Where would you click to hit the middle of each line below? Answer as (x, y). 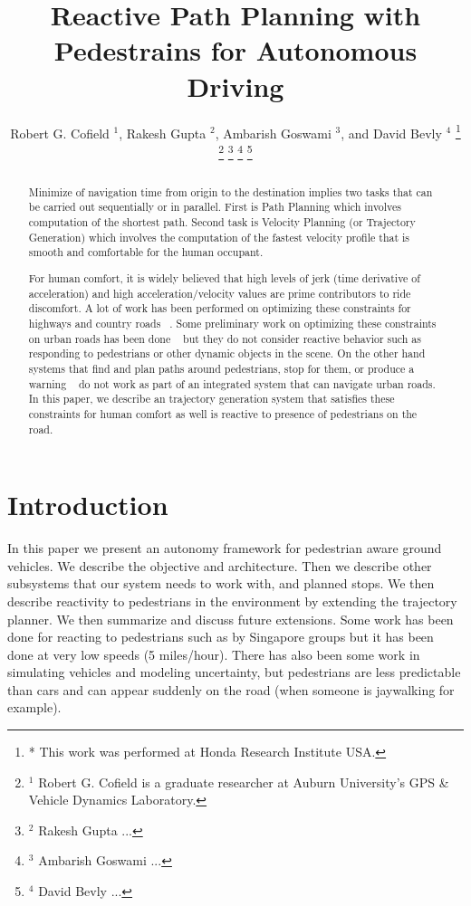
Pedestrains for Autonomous (235, 50)
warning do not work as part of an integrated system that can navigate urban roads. (232, 383)
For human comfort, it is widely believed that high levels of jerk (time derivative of (224, 277)
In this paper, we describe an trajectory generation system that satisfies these (211, 399)
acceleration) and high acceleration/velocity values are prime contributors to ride (220, 293)
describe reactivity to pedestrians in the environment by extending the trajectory (232, 601)
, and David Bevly (391, 133)
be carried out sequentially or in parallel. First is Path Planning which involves (215, 207)
